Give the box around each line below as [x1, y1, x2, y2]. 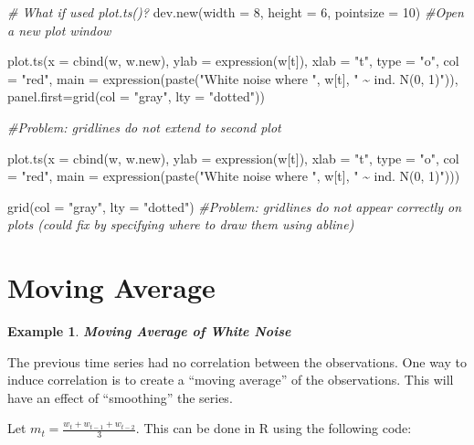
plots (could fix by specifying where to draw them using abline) [7, 215, 354, 234]
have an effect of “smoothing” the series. [7, 387, 233, 407]
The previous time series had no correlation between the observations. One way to [7, 352, 467, 371]
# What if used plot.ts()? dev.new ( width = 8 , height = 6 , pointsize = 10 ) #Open [7, 3, 464, 21]
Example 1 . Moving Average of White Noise [7, 322, 291, 341]
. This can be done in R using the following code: [135, 419, 412, 438]
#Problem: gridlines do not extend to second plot [7, 117, 281, 136]
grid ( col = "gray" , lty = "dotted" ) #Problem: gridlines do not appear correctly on [7, 196, 462, 216]
